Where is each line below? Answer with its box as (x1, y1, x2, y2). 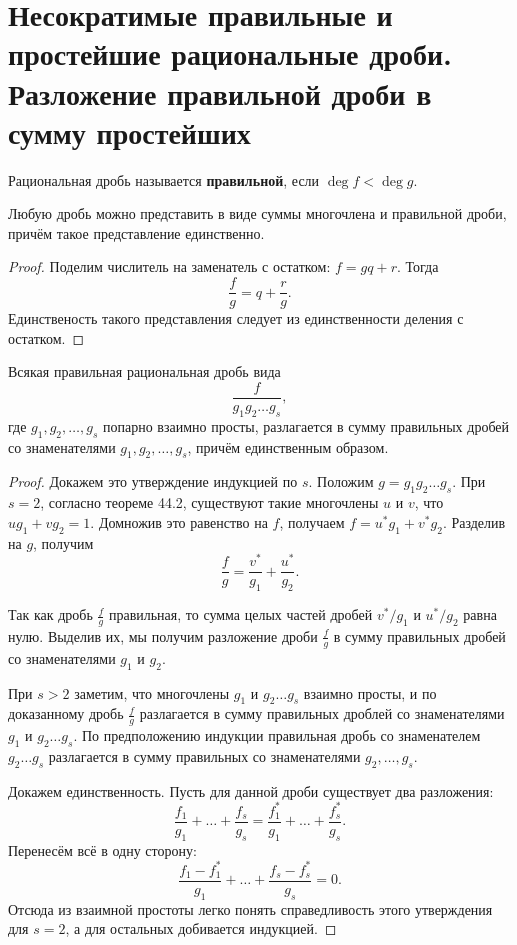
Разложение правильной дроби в (8, 72, 432, 113)
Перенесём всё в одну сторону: (8, 839, 197, 860)
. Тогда (396, 256, 439, 277)
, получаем (279, 511, 345, 532)
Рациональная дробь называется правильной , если (8, 169, 320, 190)
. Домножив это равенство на (90, 511, 268, 532)
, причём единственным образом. (187, 436, 389, 457)
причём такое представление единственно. (8, 222, 265, 243)
